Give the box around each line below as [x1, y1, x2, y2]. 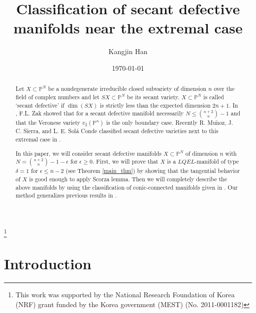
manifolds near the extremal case [13, 18, 243, 38]
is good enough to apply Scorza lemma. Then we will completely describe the [29, 174, 227, 183]
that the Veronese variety [15, 118, 81, 127]
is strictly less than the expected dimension [99, 101, 211, 109]
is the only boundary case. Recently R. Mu [106, 118, 216, 127]
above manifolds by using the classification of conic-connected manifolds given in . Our [15, 183, 238, 191]
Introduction [4, 254, 92, 274]
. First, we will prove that [93, 157, 159, 166]
